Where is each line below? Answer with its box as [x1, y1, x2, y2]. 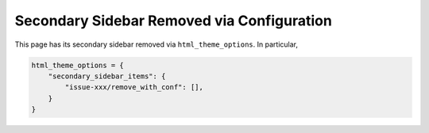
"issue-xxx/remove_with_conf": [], [64, 83, 204, 92]
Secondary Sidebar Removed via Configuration [14, 12, 333, 29]
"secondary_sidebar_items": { [48, 71, 166, 81]
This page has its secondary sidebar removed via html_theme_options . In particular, [14, 40, 298, 49]
